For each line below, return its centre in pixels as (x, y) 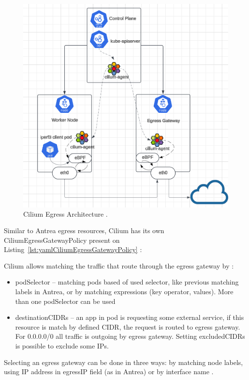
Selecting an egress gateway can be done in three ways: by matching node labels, (124, 362)
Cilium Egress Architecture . (66, 214)
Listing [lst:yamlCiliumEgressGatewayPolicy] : (73, 249)
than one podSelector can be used (65, 301)
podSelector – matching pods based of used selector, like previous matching (127, 282)
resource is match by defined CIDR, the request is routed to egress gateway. (128, 326)
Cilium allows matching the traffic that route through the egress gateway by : (119, 265)
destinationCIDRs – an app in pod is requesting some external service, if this (130, 317)
